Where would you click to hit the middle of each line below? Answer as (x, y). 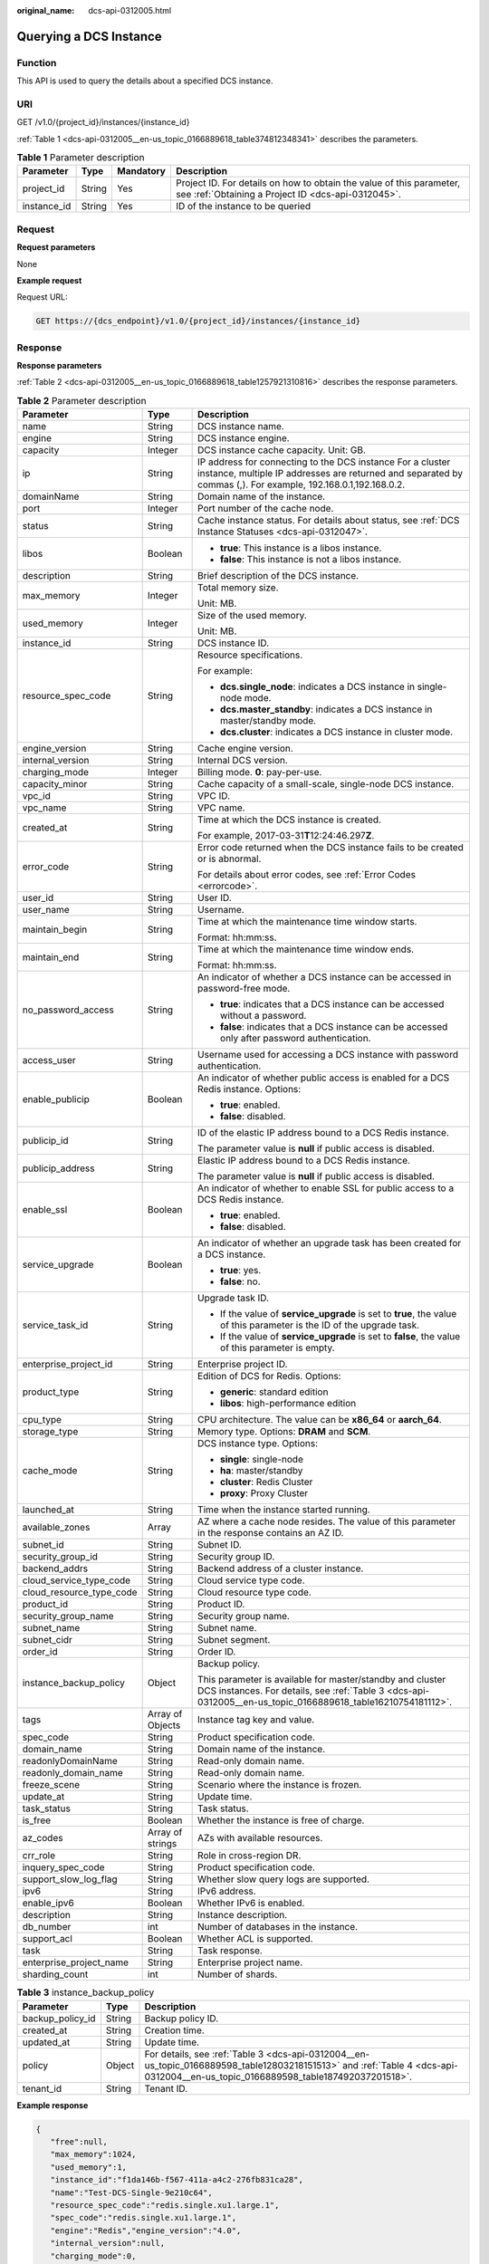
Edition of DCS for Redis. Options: (269, 1377)
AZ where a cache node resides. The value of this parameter (327, 1521)
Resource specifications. (250, 655)
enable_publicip (56, 1099)
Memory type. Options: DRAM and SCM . (284, 1432)
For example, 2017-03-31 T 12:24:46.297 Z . (286, 836)
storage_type (50, 1432)
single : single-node (262, 1460)
